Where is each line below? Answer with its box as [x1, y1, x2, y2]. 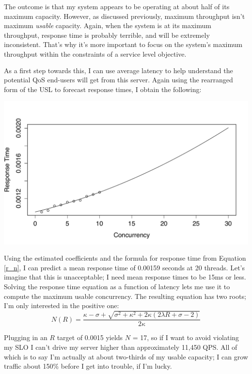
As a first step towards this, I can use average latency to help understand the [4, 65, 233, 75]
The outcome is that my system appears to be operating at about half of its [4, 1, 230, 11]
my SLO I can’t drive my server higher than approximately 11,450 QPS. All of [4, 342, 237, 352]
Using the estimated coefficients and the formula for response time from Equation [4, 253, 246, 263]
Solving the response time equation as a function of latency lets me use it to [4, 281, 230, 292]
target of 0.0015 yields [57, 332, 123, 343]
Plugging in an [4, 332, 47, 343]
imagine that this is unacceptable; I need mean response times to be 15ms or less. [4, 272, 246, 282]
